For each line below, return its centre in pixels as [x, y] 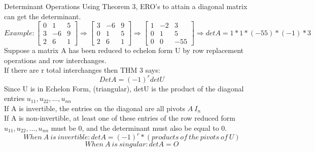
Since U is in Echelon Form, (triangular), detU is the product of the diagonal [124, 88]
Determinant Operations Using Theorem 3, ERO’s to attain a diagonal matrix [126, 6]
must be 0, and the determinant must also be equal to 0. [139, 128]
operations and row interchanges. [55, 60]
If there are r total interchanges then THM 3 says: [82, 70]
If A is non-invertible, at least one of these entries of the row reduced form [120, 118]
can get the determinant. [43, 16]
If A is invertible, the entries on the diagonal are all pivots [95, 108]
